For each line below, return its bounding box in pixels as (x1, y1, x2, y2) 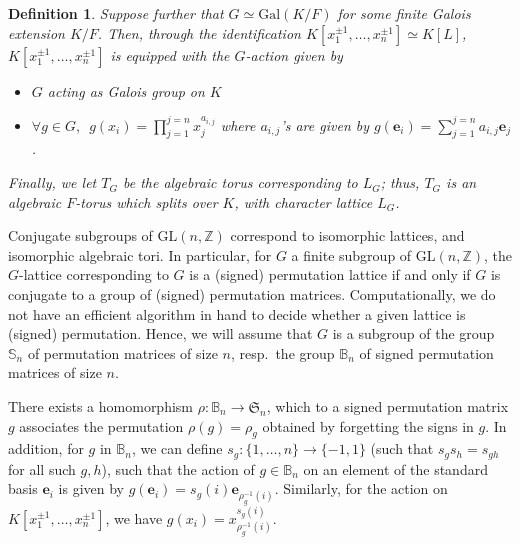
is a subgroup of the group (332, 323, 495, 344)
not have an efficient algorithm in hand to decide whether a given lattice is (8, 303, 466, 324)
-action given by (245, 44, 343, 65)
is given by (58, 478, 125, 499)
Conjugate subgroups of (8, 225, 153, 246)
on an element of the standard (303, 458, 488, 479)
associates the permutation (19, 415, 184, 436)
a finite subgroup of (291, 244, 412, 265)
